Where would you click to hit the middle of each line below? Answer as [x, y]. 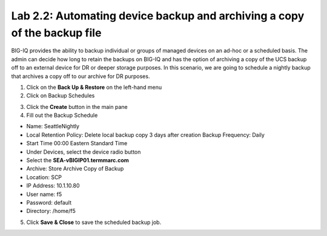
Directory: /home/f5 [51, 211]
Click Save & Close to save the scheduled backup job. [94, 222]
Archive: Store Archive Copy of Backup [75, 169]
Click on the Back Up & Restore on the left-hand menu [94, 87]
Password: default [49, 202]
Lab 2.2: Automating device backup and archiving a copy [158, 16]
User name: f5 [44, 194]
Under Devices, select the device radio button [84, 152]
